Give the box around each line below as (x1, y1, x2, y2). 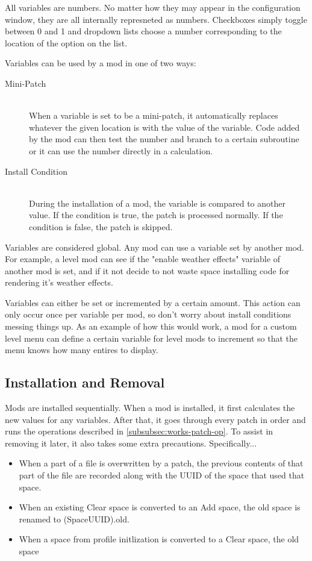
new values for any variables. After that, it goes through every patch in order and (5, 413, 306, 425)
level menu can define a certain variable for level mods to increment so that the (5, 331, 298, 344)
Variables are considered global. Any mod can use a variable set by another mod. (5, 240, 304, 253)
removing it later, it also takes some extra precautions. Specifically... (5, 436, 257, 449)
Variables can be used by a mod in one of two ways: (5, 57, 196, 69)
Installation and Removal (5, 373, 165, 392)
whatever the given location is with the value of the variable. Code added (29, 121, 300, 133)
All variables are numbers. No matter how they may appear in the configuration (5, 1, 301, 13)
